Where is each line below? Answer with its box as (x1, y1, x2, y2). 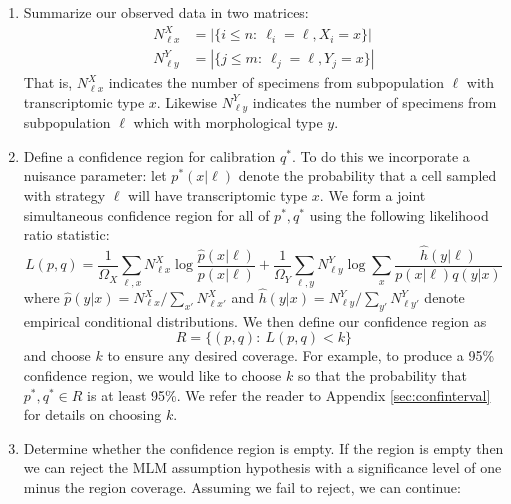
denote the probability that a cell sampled (238, 165, 497, 186)
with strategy (23, 184, 106, 205)
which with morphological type (133, 112, 323, 133)
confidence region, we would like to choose (23, 364, 282, 385)
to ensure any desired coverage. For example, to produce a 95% (107, 345, 495, 366)
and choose (23, 345, 91, 366)
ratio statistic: (23, 224, 110, 245)
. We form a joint (319, 184, 426, 205)
